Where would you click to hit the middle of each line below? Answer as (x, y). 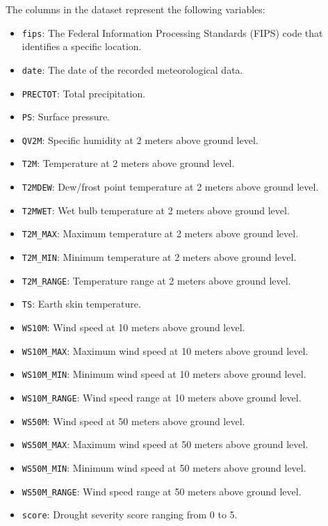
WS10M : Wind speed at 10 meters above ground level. (133, 327)
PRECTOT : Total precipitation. (84, 93)
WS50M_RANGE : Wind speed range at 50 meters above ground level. (162, 491)
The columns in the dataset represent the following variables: (136, 9)
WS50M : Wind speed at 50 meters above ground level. (133, 421)
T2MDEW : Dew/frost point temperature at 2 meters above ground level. (170, 187)
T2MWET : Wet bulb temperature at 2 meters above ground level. (156, 210)
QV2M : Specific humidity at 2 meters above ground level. (140, 140)
